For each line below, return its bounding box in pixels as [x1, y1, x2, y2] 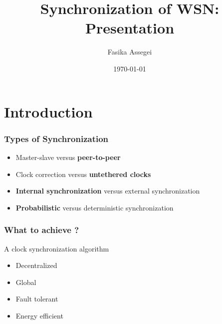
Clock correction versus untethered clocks [15, 168, 151, 179]
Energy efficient [15, 310, 63, 320]
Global [15, 276, 36, 287]
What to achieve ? [4, 223, 79, 236]
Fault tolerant [15, 293, 58, 304]
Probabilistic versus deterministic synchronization [15, 202, 174, 212]
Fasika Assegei [107, 46, 152, 57]
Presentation [85, 17, 175, 38]
